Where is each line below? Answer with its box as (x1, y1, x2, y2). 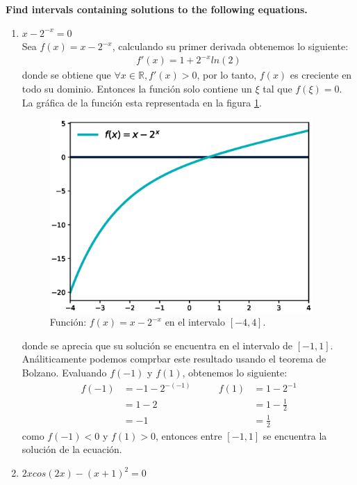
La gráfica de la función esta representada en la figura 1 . (22, 95, 262, 109)
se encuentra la (263, 428, 327, 443)
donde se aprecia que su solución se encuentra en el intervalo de (22, 337, 293, 352)
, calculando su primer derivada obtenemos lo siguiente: (112, 39, 349, 54)
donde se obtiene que (22, 67, 111, 82)
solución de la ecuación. (22, 442, 122, 456)
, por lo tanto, (197, 67, 257, 82)
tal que (263, 81, 292, 95)
